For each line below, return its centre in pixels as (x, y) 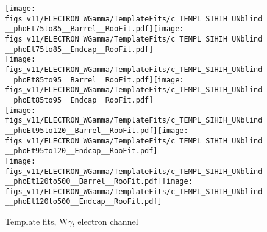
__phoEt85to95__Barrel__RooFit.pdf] (79, 80)
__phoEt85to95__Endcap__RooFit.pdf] (79, 100)
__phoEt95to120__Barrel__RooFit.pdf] (81, 130)
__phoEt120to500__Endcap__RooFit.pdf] (84, 202)
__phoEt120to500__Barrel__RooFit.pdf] (84, 182)
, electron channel (105, 221)
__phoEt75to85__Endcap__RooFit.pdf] (79, 49)
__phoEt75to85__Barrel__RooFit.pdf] (79, 29)
